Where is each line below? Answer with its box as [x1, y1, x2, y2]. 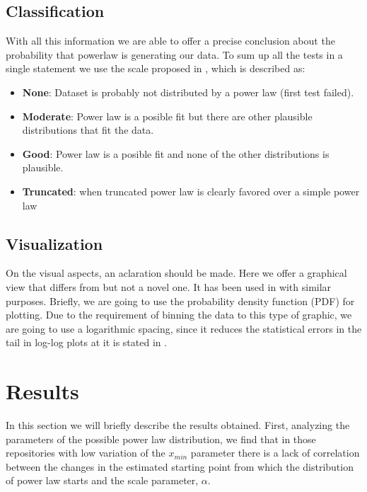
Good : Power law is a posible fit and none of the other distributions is [22, 146, 330, 161]
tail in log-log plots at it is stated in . [6, 335, 168, 350]
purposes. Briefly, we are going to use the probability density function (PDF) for [6, 293, 355, 308]
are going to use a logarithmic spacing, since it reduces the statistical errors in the [6, 321, 362, 336]
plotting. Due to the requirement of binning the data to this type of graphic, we [6, 307, 352, 322]
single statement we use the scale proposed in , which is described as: [6, 61, 305, 76]
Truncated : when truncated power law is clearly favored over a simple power [22, 183, 360, 198]
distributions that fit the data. [22, 122, 154, 137]
